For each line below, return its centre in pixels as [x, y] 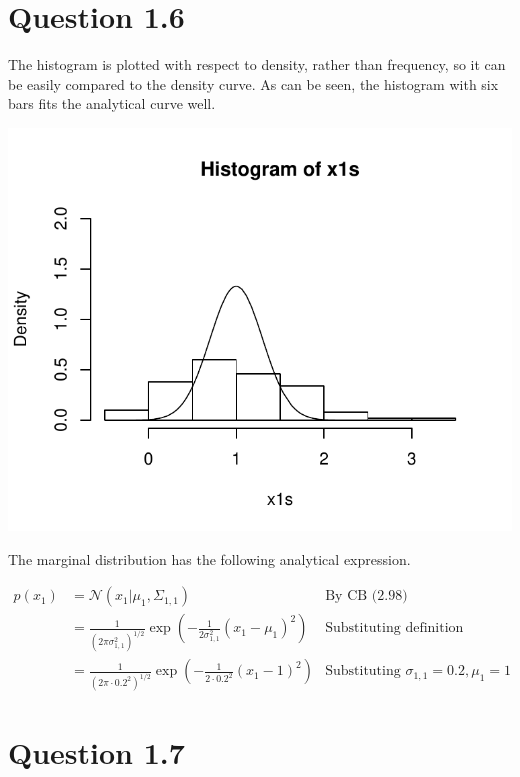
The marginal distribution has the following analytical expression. [209, 558]
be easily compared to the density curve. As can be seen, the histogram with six [253, 83]
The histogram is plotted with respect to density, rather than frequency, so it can [257, 64]
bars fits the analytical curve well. [112, 103]
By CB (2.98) [366, 596]
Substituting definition [394, 628]
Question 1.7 [96, 752]
